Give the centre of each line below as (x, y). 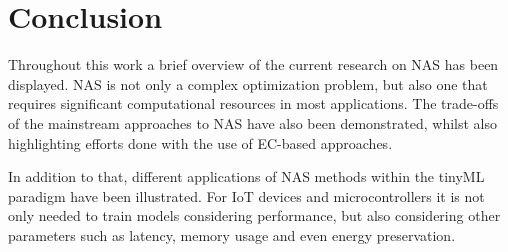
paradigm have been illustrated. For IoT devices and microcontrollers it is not (246, 195)
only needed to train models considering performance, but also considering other (254, 215)
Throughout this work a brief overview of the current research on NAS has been (253, 64)
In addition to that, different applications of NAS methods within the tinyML (246, 176)
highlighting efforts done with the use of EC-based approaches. (200, 142)
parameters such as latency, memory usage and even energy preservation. (232, 234)
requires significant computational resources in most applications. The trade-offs (253, 103)
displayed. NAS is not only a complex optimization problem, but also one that (248, 83)
